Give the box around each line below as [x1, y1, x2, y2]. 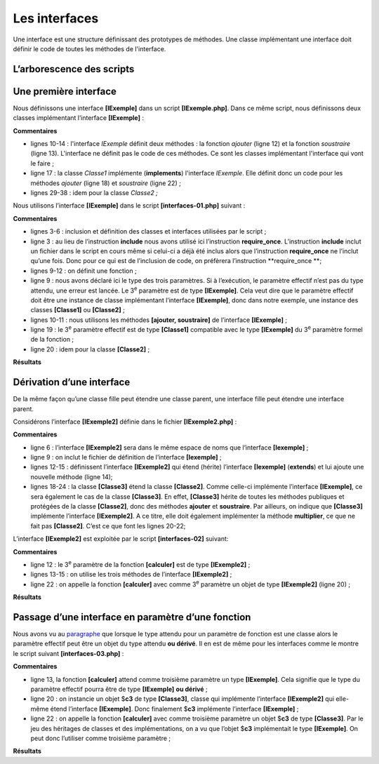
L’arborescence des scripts [13, 63, 135, 75]
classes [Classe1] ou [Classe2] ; [30, 306, 126, 314]
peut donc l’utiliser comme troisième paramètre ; [30, 734, 171, 742]
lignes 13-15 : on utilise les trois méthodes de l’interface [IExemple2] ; [30, 570, 232, 579]
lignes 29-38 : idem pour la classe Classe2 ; [30, 188, 158, 196]
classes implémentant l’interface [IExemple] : [13, 114, 144, 122]
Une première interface [13, 85, 117, 98]
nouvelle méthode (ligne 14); [30, 472, 113, 481]
